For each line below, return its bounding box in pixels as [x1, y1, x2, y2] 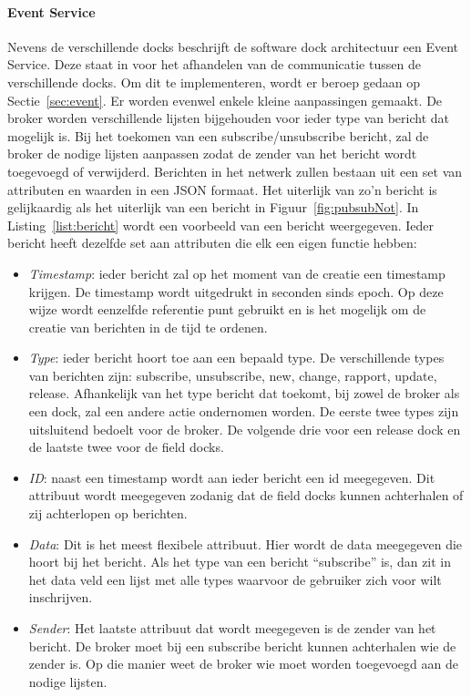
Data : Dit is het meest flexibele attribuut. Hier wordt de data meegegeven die [28, 534, 463, 553]
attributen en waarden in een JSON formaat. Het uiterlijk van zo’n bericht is [7, 179, 437, 199]
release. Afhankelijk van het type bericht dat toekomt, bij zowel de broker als [28, 384, 460, 403]
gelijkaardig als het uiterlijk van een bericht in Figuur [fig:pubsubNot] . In [7, 198, 419, 217]
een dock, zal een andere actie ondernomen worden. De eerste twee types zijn [28, 402, 459, 421]
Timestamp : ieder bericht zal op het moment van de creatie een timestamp [28, 263, 445, 282]
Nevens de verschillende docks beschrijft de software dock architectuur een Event [7, 36, 459, 56]
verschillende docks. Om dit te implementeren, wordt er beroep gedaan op [7, 72, 420, 91]
